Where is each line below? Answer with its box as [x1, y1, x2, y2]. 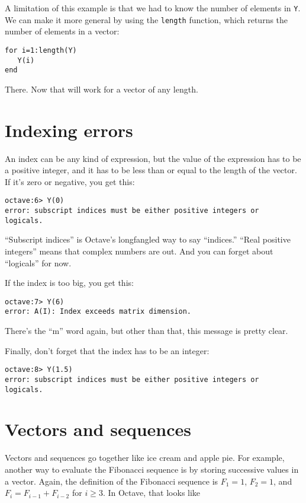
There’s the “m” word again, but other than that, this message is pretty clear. [5, 324, 288, 337]
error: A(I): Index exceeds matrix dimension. [5, 307, 191, 316]
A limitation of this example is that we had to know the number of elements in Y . [5, 2, 301, 14]
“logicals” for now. [5, 256, 72, 269]
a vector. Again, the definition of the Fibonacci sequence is [5, 475, 218, 487]
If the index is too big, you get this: [5, 276, 134, 289]
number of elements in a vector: [5, 25, 120, 37]
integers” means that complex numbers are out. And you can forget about [5, 244, 273, 257]
